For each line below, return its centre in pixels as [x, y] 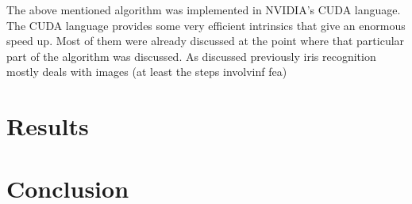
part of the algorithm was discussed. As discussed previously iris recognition [191, 56]
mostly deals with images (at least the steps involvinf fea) [147, 72]
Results [48, 126]
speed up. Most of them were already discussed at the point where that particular [206, 41]
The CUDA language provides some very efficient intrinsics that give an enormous [206, 25]
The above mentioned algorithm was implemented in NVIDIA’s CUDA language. [204, 9]
